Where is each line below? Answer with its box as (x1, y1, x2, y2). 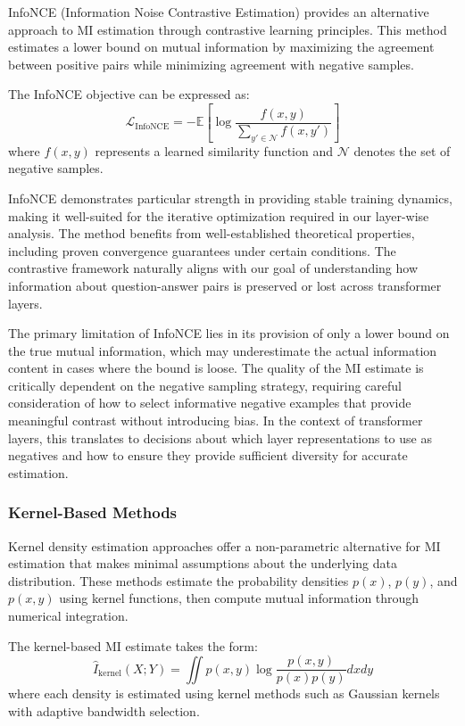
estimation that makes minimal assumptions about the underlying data (8, 554, 398, 573)
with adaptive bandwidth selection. (8, 701, 200, 720)
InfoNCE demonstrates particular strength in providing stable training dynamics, (8, 188, 453, 207)
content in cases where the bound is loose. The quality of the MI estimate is (8, 359, 424, 377)
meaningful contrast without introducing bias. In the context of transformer (8, 411, 423, 430)
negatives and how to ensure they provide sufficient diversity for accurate (8, 446, 408, 465)
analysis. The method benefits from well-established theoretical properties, (8, 224, 415, 243)
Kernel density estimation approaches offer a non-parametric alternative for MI (8, 536, 441, 555)
